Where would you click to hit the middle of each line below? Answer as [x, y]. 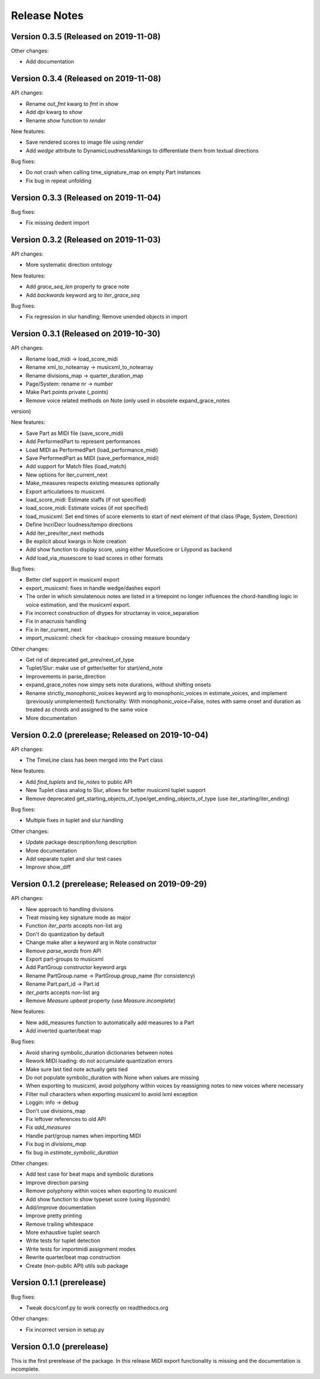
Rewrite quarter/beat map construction [73, 1257]
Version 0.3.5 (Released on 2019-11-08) [86, 37]
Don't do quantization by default [65, 934]
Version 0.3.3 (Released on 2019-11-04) [86, 198]
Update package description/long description [81, 842]
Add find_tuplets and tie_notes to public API [79, 782]
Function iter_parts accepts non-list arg [74, 926]
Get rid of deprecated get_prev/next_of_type [80, 660]
